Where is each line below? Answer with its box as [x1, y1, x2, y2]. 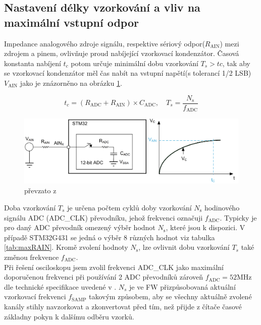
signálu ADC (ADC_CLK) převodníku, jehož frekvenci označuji [4, 212, 203, 223]
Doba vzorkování [4, 202, 56, 213]
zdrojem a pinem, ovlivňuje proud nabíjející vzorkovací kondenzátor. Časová [4, 48, 239, 59]
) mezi [220, 38, 239, 48]
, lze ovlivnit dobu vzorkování [138, 242, 230, 252]
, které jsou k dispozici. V [166, 222, 245, 233]
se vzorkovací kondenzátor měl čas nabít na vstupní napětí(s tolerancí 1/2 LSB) [4, 68, 251, 78]
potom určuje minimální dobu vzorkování [71, 58, 198, 68]
